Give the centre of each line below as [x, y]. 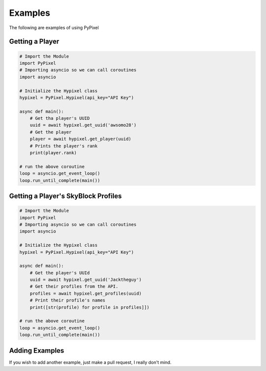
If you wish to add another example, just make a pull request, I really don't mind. [90, 362]
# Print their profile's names [67, 300]
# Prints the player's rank [64, 146]
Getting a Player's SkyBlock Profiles [66, 196]
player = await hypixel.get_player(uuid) [81, 139]
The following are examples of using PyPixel [54, 28]
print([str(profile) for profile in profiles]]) [90, 307]
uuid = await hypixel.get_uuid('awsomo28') [83, 125]
